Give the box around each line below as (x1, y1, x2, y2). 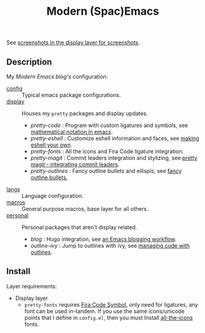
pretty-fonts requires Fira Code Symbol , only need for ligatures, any (24, 300, 198, 308)
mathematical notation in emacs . (30, 128, 113, 136)
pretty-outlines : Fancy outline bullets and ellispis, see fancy (30, 167, 182, 174)
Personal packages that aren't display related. (21, 224, 138, 231)
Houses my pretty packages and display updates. (21, 110, 148, 117)
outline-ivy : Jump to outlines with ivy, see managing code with (30, 242, 190, 249)
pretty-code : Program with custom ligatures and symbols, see (30, 121, 188, 129)
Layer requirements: (6, 282, 57, 289)
